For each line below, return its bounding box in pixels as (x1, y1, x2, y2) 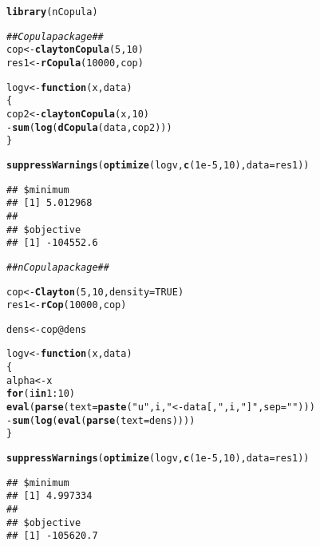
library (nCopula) (6, 6, 98, 18)
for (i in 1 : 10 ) (6, 388, 75, 400)
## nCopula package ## (6, 261, 109, 273)
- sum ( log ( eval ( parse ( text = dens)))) (6, 414, 196, 426)
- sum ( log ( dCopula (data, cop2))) (6, 121, 172, 133)
